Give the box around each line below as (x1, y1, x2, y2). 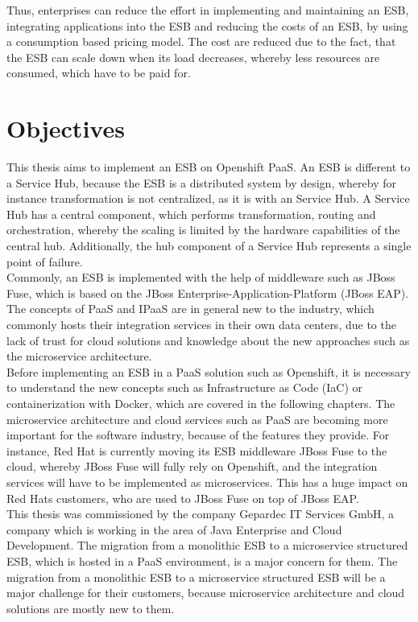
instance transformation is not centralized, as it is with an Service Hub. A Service (6, 190, 410, 207)
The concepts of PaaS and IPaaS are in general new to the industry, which (6, 300, 375, 317)
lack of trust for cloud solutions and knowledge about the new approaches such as (6, 332, 410, 348)
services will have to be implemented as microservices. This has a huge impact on (6, 473, 408, 490)
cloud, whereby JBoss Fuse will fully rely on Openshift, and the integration (6, 458, 378, 475)
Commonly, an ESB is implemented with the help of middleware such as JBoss (6, 269, 395, 286)
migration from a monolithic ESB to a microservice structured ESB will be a (6, 568, 386, 585)
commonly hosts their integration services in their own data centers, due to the (6, 316, 396, 333)
